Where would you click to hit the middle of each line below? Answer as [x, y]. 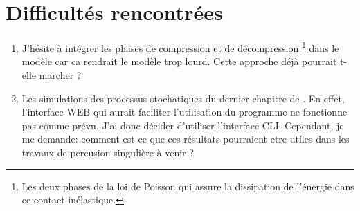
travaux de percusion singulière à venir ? [108, 152]
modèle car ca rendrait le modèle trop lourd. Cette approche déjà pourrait [179, 61]
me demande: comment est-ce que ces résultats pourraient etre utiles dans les [186, 139]
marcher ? [60, 74]
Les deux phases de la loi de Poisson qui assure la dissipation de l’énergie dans [188, 186]
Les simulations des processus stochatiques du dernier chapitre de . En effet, [183, 98]
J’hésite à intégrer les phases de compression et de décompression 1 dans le [180, 47]
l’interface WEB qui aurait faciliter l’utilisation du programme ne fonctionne [184, 112]
